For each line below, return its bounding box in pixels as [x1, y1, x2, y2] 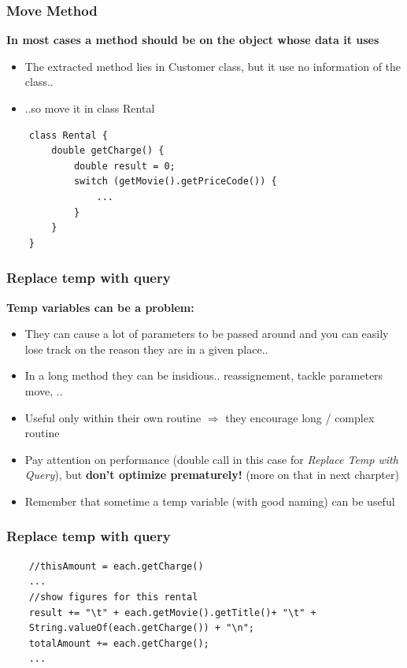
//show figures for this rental [28, 591, 198, 603]
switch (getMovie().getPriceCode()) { [73, 176, 277, 187]
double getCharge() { [51, 145, 165, 157]
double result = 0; [73, 160, 176, 172]
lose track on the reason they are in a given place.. [24, 340, 268, 357]
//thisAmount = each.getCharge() [28, 560, 204, 572]
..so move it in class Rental [24, 100, 155, 116]
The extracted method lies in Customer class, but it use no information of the [24, 58, 401, 74]
